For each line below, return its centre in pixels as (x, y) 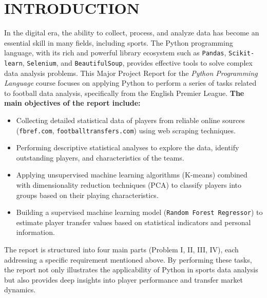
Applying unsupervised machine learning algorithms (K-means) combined (132, 175)
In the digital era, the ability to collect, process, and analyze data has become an (132, 33)
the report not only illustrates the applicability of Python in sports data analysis (131, 270)
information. (35, 232)
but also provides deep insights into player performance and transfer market (124, 279)
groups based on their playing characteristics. (87, 195)
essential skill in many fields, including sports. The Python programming (119, 42)
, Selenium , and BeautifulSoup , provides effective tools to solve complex (137, 62)
